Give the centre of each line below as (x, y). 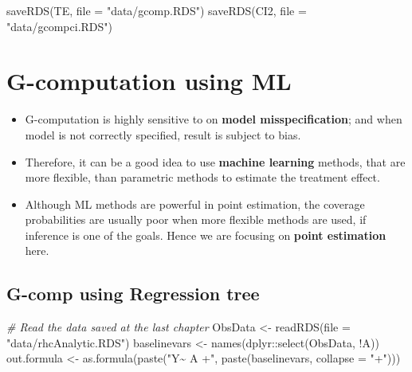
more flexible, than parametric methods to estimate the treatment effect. (202, 177)
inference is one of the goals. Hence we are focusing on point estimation (206, 235)
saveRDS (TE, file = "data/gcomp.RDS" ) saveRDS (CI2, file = (157, 10)
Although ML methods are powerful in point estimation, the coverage (195, 204)
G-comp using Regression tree (133, 294)
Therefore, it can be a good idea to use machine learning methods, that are (215, 161)
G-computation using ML (149, 81)
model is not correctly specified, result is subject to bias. (163, 134)
